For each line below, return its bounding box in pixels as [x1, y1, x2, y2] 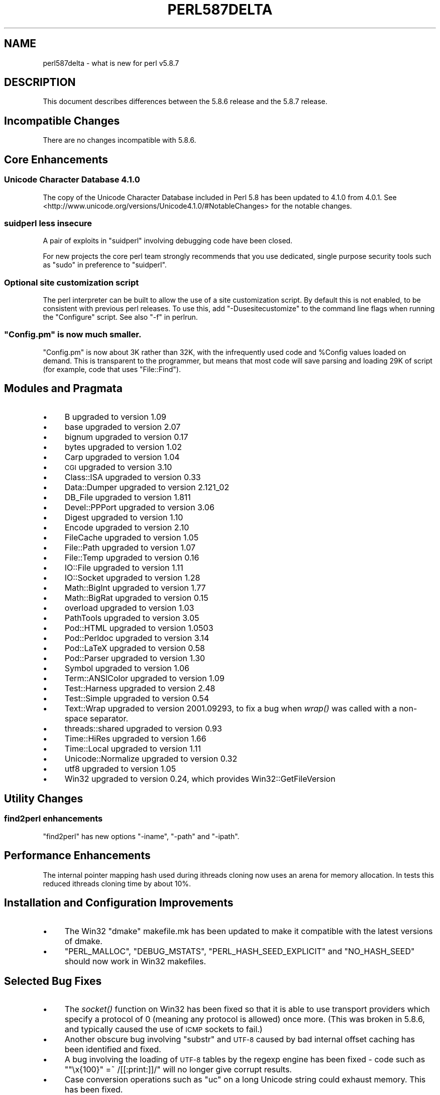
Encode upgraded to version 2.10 [64, 522, 189, 532]
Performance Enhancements [4, 849, 151, 862]
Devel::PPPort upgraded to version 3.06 [64, 502, 214, 512]
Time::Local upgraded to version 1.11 [64, 743, 201, 754]
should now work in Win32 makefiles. [64, 956, 206, 966]
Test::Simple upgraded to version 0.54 [64, 693, 209, 703]
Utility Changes [4, 792, 83, 805]
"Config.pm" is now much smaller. [4, 329, 142, 340]
